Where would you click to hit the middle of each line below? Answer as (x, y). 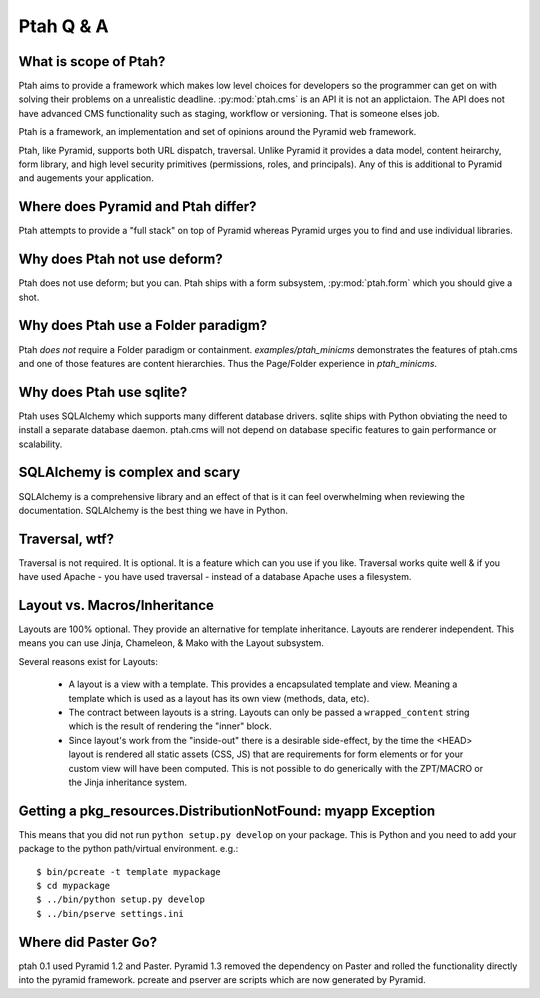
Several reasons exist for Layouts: (88, 661)
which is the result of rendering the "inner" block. (170, 726)
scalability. (40, 444)
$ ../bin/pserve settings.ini (110, 913)
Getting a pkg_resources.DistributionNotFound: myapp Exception (227, 810)
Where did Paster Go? (88, 941)
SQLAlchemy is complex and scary (129, 472)
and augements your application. (86, 178)
